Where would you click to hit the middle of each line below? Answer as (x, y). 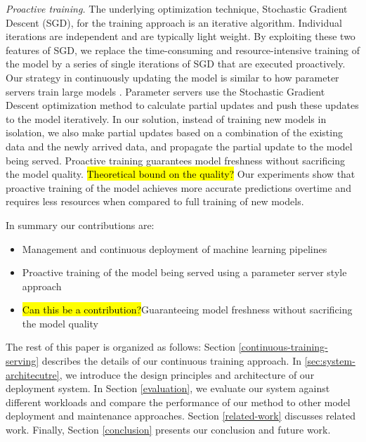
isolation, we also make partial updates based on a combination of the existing (174, 132)
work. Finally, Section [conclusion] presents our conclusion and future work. (168, 430)
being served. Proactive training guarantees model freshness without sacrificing (176, 160)
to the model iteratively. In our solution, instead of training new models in (166, 118)
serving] (22, 361)
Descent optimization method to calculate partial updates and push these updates (182, 105)
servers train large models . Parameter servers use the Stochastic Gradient (165, 91)
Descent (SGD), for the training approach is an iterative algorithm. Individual (174, 22)
